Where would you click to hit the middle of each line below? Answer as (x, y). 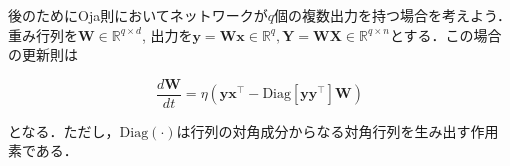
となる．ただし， (64, 130)
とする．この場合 (445, 34)
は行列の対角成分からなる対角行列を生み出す (323, 130)
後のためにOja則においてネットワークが (138, 15)
